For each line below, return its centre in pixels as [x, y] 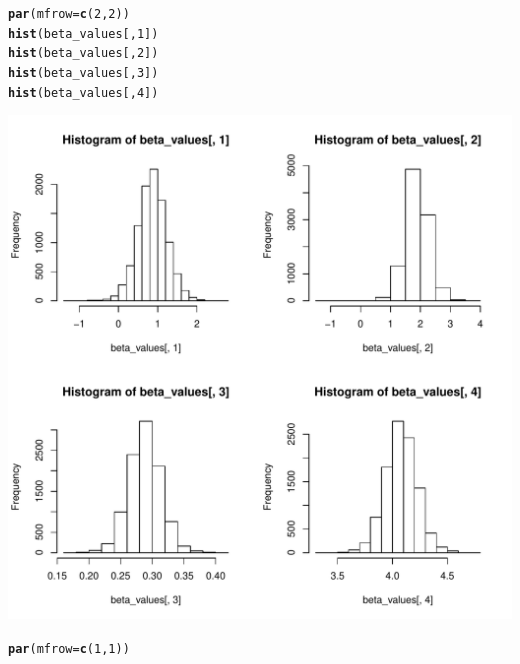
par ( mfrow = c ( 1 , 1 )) [69, 648]
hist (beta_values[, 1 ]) [83, 33]
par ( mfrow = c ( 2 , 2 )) [69, 14]
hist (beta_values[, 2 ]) [83, 53]
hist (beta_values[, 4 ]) [83, 92]
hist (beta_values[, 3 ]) [83, 72]
